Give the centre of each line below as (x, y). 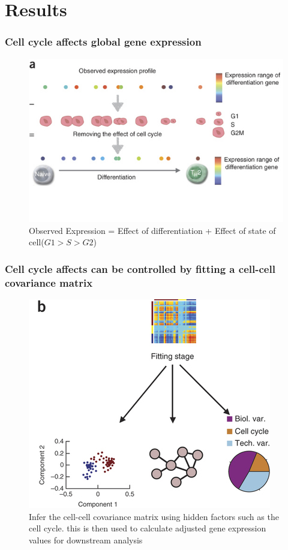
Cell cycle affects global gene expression (103, 42)
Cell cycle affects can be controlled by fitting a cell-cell (140, 268)
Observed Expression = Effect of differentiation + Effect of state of (152, 230)
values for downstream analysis (86, 540)
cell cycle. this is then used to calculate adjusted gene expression (148, 528)
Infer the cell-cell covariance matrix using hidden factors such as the (154, 516)
